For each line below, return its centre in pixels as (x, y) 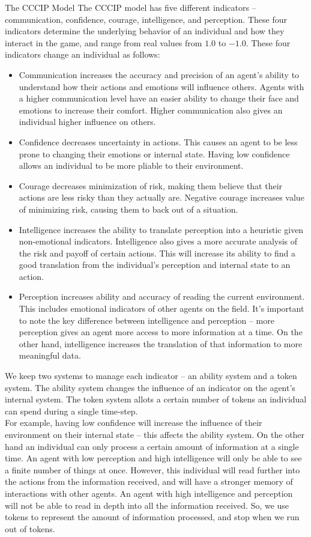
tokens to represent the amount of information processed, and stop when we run (152, 517)
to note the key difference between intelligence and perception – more (146, 320)
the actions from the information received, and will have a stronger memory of (149, 481)
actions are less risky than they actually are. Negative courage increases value (162, 197)
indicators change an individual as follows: (83, 54)
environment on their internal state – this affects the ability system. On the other (155, 434)
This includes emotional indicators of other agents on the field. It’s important (162, 308)
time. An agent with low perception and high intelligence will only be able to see (153, 458)
